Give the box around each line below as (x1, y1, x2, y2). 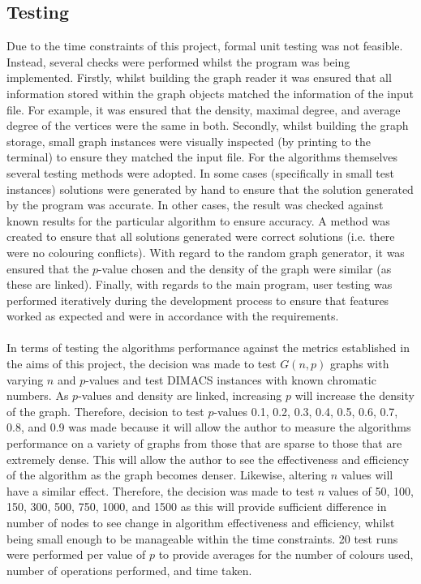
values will (341, 466, 393, 483)
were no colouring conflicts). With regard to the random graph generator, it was (6, 243, 405, 260)
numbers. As (6, 387, 69, 404)
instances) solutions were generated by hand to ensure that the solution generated (6, 180, 414, 197)
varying (6, 371, 44, 388)
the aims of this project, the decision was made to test (6, 355, 277, 372)
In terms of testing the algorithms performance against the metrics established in (6, 339, 410, 356)
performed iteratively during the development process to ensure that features (6, 291, 389, 308)
